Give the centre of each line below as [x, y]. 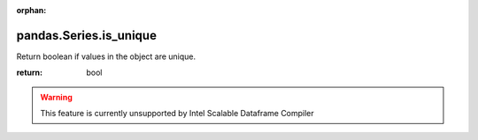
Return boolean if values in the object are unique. [106, 56]
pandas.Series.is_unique [86, 35]
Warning [56, 97]
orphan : [31, 10]
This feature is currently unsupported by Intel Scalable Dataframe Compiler [177, 114]
